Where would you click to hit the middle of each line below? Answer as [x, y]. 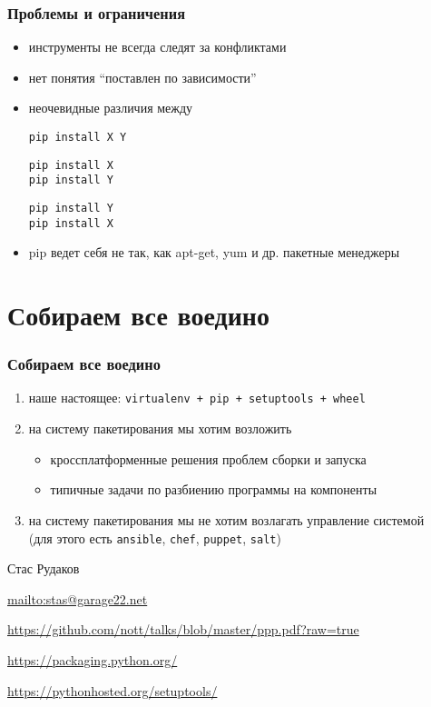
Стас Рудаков [44, 568]
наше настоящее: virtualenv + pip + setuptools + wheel [197, 398]
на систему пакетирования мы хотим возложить [160, 428]
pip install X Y [78, 137]
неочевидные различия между [111, 108]
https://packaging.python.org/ [93, 659]
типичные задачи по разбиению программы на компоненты [214, 489]
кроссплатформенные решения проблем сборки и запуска [208, 458]
